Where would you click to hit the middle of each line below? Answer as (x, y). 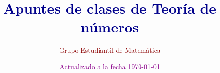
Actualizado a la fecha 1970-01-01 (110, 66)
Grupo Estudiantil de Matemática (110, 50)
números (110, 27)
